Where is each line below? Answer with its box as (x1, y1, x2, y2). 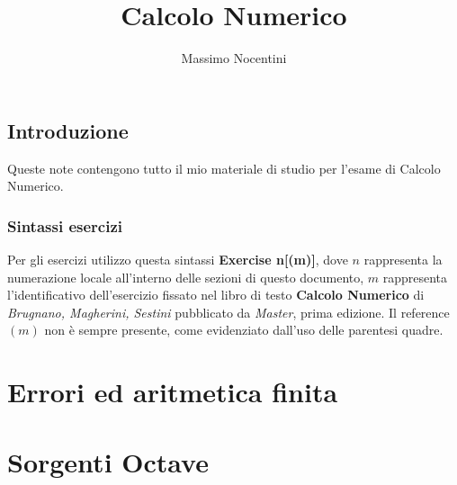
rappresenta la (363, 249, 443, 268)
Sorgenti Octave (7, 444, 209, 481)
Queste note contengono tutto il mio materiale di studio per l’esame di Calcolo (7, 158, 441, 177)
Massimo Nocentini (181, 49, 287, 67)
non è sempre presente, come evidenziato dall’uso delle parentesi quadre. (44, 320, 444, 339)
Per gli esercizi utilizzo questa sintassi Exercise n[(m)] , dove (7, 249, 348, 268)
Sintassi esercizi (7, 214, 122, 237)
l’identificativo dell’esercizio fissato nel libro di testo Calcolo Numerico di (7, 285, 425, 304)
